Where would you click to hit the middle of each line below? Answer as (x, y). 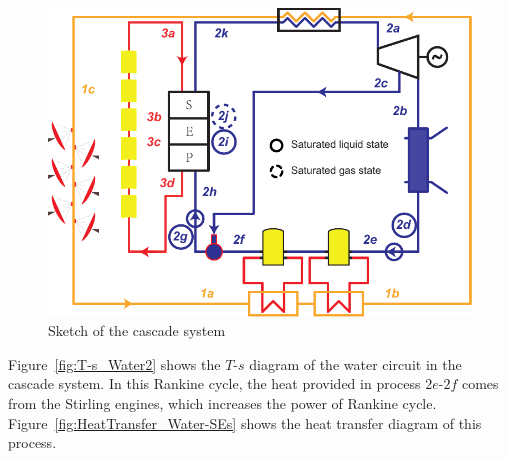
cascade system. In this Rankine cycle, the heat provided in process (214, 383)
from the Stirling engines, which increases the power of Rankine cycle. (222, 403)
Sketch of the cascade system (137, 330)
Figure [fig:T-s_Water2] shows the (114, 363)
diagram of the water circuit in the (355, 363)
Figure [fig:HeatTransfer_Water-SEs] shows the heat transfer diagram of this (245, 422)
